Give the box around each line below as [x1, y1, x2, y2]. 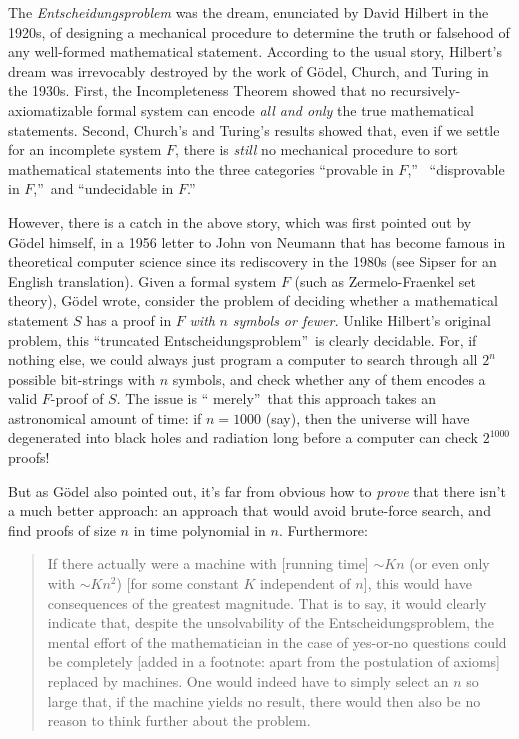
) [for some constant [116, 573, 239, 594]
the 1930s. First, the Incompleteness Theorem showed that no [8, 80, 386, 101]
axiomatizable [8, 99, 93, 120]
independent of [260, 573, 351, 594]
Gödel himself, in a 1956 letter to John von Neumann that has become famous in [8, 231, 506, 252]
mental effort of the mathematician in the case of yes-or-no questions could [47, 631, 507, 652]
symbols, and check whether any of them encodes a [172, 368, 486, 389]
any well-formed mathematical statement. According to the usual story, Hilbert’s [8, 41, 502, 62]
